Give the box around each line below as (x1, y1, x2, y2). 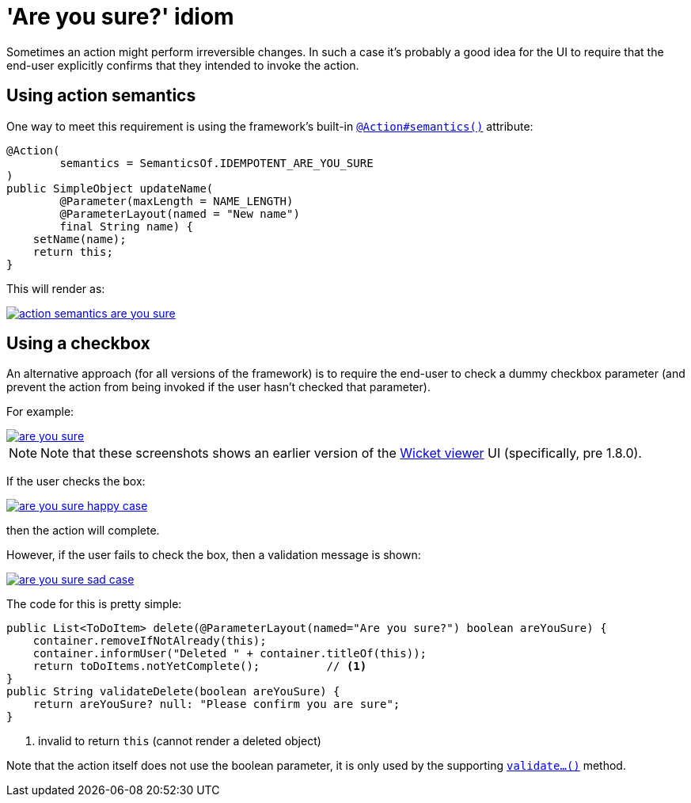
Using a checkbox (6, 333, 150, 354)
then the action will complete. (6, 523, 160, 538)
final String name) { (59, 219, 194, 233)
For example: (6, 405, 74, 419)
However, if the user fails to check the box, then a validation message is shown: (6, 548, 421, 562)
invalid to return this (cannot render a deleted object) (38, 734, 321, 748)
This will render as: (6, 281, 105, 295)
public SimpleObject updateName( (6, 181, 214, 195)
